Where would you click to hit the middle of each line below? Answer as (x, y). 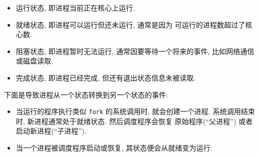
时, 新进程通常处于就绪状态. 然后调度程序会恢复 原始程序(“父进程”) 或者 (134, 121)
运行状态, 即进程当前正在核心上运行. (75, 7)
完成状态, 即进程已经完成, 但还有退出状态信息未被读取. (106, 77)
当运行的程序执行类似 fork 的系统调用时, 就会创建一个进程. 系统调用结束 (135, 111)
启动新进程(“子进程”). (51, 131)
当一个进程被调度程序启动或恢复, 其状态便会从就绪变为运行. (114, 147)
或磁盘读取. (34, 61)
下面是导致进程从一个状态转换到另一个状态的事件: (86, 94)
